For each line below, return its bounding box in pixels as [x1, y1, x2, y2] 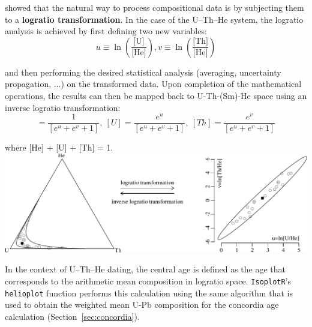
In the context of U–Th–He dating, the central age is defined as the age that [5, 263, 286, 275]
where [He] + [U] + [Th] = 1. [5, 141, 113, 154]
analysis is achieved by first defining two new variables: [5, 25, 207, 37]
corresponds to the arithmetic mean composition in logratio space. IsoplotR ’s [5, 274, 292, 287]
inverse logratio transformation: [5, 101, 121, 113]
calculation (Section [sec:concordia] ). [5, 310, 140, 322]
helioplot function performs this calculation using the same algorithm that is [5, 286, 293, 299]
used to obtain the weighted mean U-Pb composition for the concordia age [5, 298, 279, 311]
